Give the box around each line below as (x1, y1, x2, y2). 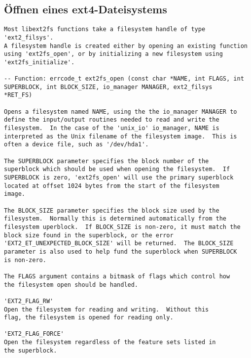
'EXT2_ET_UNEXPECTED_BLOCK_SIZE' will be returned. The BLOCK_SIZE (4, 240, 234, 247)
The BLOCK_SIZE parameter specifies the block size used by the (4, 207, 219, 214)
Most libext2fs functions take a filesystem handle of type (4, 26, 206, 33)
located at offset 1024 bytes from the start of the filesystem (4, 182, 219, 189)
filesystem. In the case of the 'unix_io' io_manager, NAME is (4, 125, 219, 132)
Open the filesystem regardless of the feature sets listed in (4, 339, 216, 346)
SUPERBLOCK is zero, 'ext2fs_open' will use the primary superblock (4, 174, 234, 181)
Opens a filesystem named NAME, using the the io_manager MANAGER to (4, 108, 237, 115)
